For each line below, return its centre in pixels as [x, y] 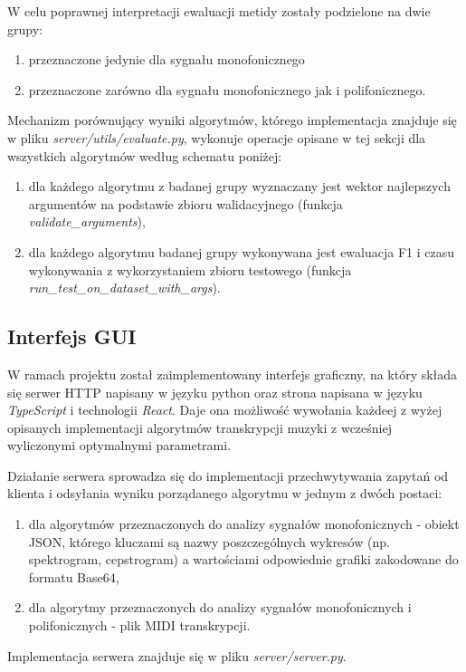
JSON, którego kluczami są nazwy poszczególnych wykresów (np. [209, 541]
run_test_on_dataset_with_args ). [124, 288]
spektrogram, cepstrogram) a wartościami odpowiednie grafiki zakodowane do [243, 559]
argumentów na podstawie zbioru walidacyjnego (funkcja [185, 203]
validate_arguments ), [87, 221]
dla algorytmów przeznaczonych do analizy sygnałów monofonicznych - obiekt [244, 524]
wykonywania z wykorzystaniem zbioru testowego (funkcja [190, 269]
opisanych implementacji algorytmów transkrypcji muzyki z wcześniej [200, 427]
